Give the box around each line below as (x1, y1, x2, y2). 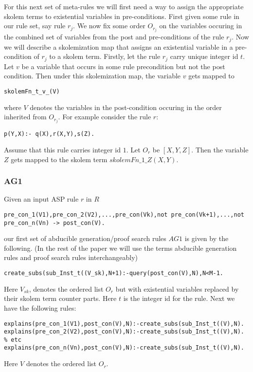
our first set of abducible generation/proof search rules (4, 233, 166, 243)
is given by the (184, 233, 229, 243)
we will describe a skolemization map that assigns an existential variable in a (4, 41, 233, 52)
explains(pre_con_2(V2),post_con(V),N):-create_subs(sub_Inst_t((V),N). (4, 328, 244, 335)
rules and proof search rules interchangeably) (4, 252, 138, 262)
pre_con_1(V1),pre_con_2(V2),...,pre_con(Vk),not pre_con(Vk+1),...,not (4, 211, 244, 218)
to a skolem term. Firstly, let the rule (49, 51, 161, 61)
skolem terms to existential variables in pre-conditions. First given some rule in (4, 11, 239, 21)
